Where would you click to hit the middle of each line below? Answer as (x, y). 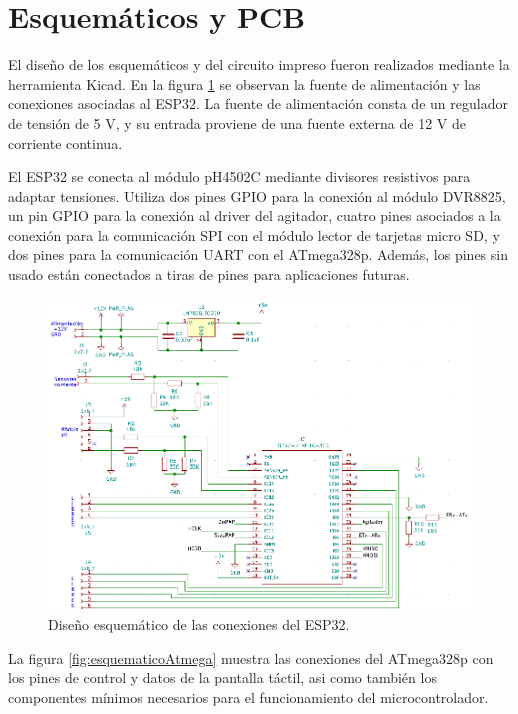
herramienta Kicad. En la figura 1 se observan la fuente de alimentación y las (244, 83)
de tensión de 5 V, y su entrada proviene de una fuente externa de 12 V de (237, 122)
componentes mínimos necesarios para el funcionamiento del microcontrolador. (248, 696)
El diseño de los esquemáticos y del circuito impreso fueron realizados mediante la (259, 64)
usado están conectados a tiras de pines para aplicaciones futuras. (209, 274)
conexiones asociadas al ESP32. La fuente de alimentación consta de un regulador (258, 103)
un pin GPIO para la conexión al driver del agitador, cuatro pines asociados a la (254, 215)
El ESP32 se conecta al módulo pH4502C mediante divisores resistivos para (239, 176)
